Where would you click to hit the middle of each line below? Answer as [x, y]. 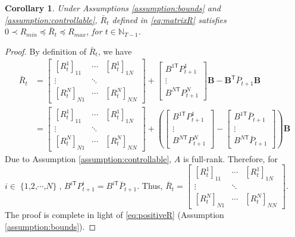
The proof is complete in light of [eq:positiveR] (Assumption [114, 215]
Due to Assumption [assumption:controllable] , [88, 158]
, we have [115, 51]
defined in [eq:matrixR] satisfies [169, 19]
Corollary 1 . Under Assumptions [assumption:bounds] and [113, 8]
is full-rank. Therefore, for [230, 158]
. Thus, [150, 186]
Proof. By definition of [46, 51]
